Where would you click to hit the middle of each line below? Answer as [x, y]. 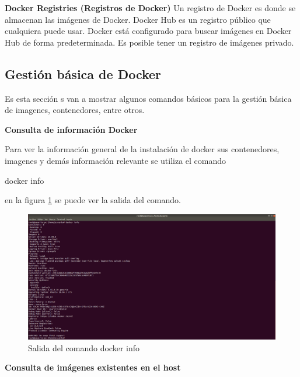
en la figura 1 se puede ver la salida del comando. [93, 200]
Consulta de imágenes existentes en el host [93, 367]
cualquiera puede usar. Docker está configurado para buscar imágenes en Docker [148, 31]
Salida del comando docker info [84, 347]
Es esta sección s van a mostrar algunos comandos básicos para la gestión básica [148, 98]
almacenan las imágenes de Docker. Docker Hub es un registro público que [138, 19]
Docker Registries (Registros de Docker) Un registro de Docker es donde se [150, 8]
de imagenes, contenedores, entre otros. [75, 110]
